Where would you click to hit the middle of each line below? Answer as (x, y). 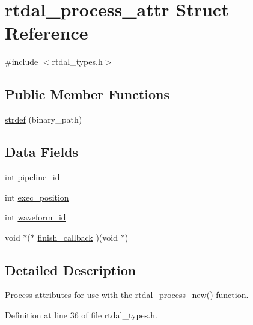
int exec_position (37, 197)
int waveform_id (35, 217)
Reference (47, 33)
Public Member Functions (87, 94)
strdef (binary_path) (44, 119)
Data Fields (42, 152)
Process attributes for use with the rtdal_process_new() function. (127, 295)
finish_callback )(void (78, 237)
